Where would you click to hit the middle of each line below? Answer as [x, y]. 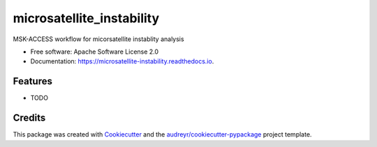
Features [32, 81]
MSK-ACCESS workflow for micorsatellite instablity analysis [98, 39]
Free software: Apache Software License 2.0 [95, 52]
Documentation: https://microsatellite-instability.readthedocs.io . [122, 61]
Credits [29, 118]
